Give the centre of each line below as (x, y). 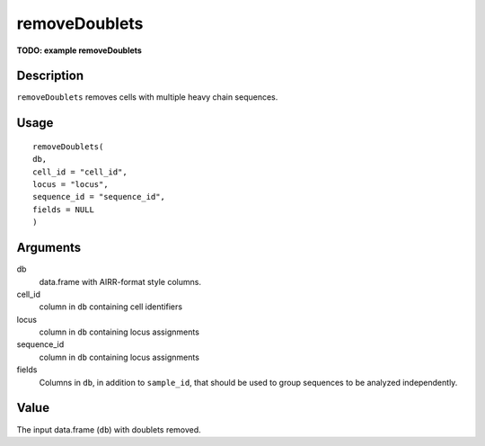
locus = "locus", (71, 185)
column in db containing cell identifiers (111, 307)
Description (50, 76)
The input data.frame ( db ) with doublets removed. (109, 429)
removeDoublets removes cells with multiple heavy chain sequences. (147, 97)
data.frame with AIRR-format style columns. (120, 281)
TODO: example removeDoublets (79, 50)
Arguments (49, 248)
